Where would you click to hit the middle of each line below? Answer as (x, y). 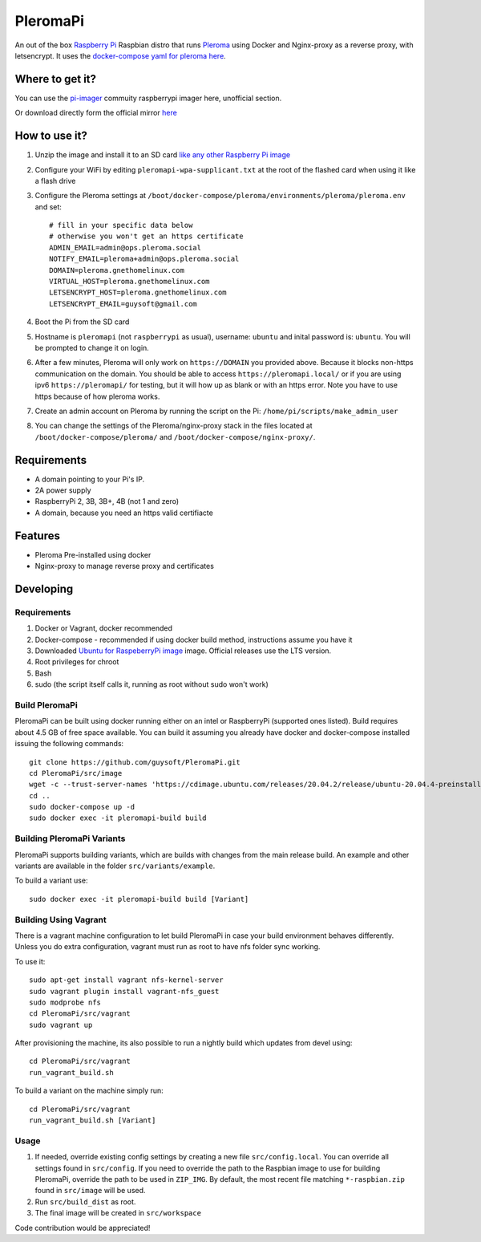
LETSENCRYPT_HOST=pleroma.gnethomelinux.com (138, 292)
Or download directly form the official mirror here (96, 113)
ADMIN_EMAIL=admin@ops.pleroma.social (125, 248)
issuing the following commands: (69, 744)
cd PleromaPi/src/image (76, 773)
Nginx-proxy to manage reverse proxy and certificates (124, 566)
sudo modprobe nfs (65, 1002)
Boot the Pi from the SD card (82, 322)
